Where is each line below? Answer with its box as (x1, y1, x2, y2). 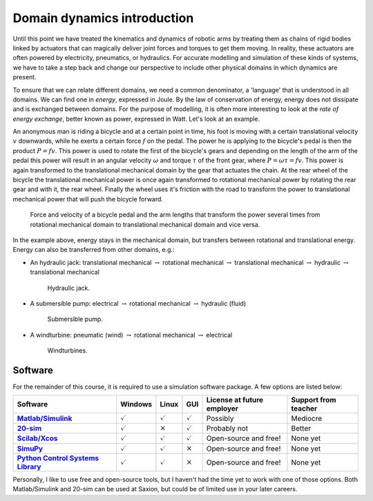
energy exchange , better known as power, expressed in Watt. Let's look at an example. (12, 115, 260, 123)
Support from (291, 395, 336, 405)
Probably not (206, 423, 249, 433)
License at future (206, 395, 264, 405)
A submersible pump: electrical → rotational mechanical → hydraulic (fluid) (30, 299, 247, 307)
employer (206, 404, 238, 413)
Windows (119, 400, 153, 409)
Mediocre (291, 413, 323, 423)
